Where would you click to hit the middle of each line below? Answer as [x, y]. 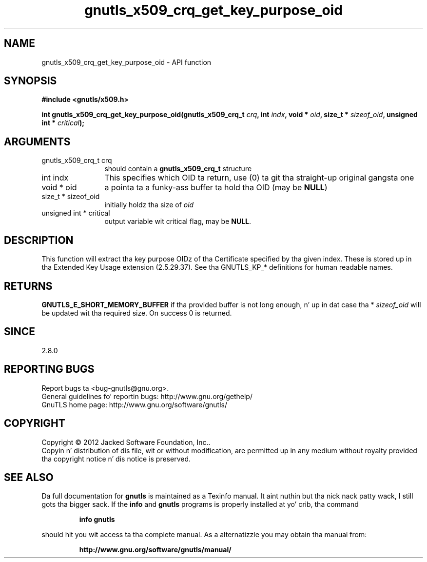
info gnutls [97, 520]
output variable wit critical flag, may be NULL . [178, 221]
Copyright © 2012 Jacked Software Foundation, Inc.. [126, 442]
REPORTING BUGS [49, 369]
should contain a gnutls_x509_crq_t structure [178, 169]
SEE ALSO [29, 477]
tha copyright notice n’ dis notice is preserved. [116, 459]
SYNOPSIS [30, 81]
